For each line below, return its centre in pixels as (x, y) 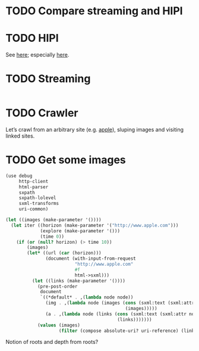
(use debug (19, 176)
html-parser (34, 187)
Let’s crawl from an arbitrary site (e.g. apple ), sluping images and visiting (95, 130)
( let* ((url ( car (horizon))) (64, 253)
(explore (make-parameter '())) (80, 231)
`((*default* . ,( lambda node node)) (87, 297)
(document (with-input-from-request (91, 259)
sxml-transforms (39, 204)
